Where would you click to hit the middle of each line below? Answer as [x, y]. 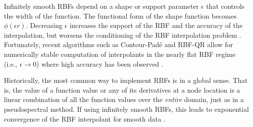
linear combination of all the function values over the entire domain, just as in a [124, 99]
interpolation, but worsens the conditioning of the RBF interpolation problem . [123, 35]
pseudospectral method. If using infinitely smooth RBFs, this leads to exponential [126, 109]
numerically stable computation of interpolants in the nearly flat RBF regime [120, 54]
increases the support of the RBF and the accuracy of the [156, 25]
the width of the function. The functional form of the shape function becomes [120, 15]
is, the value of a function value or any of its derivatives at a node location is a [122, 89]
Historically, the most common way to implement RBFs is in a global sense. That [126, 80]
